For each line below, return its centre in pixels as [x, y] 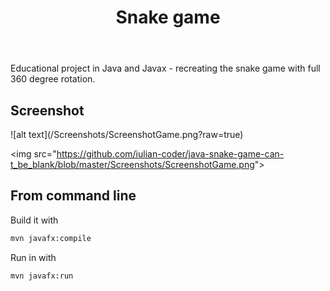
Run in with [33, 257]
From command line [73, 196]
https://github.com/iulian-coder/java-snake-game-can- [170, 154]
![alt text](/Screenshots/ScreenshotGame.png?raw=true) [127, 134]
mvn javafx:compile [51, 238]
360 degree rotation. [53, 79]
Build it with [34, 220]
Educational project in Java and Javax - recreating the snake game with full [165, 68]
